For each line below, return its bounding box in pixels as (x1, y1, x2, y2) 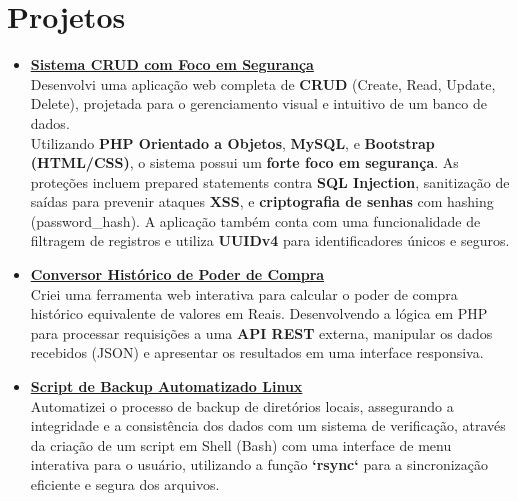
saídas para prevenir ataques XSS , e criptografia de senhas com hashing (30, 191, 494, 212)
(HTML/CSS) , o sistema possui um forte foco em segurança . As (30, 152, 459, 173)
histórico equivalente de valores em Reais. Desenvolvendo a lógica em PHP (30, 303, 488, 324)
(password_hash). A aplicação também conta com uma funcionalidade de (30, 210, 481, 231)
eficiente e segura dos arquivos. (30, 474, 220, 494)
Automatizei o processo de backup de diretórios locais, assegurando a (30, 395, 454, 416)
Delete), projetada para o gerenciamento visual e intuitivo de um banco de (30, 93, 487, 114)
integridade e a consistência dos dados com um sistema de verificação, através (30, 415, 506, 436)
